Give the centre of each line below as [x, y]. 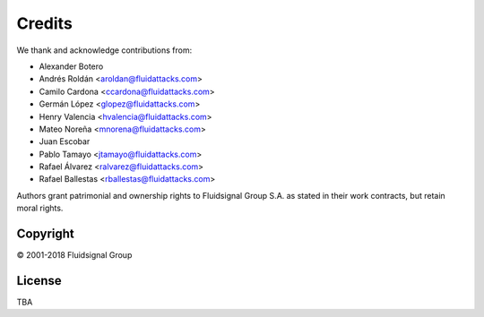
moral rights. [40, 208]
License [39, 281]
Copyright [46, 234]
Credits [45, 23]
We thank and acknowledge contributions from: [104, 50]
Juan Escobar [65, 141]
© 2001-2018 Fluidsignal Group [74, 255]
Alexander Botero [71, 66]
